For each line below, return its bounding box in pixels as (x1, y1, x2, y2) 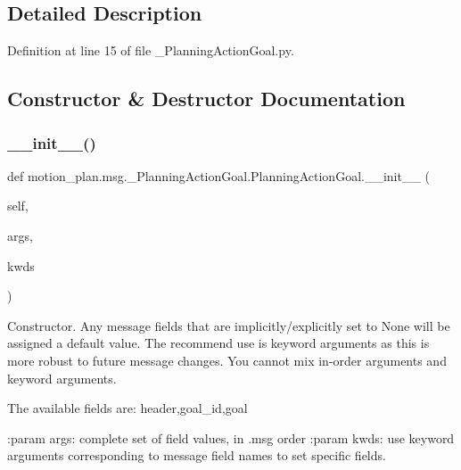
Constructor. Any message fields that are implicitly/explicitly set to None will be (7, 316, 450, 334)
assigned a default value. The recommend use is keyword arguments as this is (7, 334, 430, 352)
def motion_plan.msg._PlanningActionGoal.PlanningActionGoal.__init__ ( (7, 166, 431, 185)
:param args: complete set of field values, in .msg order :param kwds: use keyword (7, 428, 455, 447)
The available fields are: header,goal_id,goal (7, 399, 248, 417)
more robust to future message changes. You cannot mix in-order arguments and (7, 350, 447, 369)
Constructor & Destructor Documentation (7, 85, 406, 112)
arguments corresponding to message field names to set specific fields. (7, 446, 386, 465)
